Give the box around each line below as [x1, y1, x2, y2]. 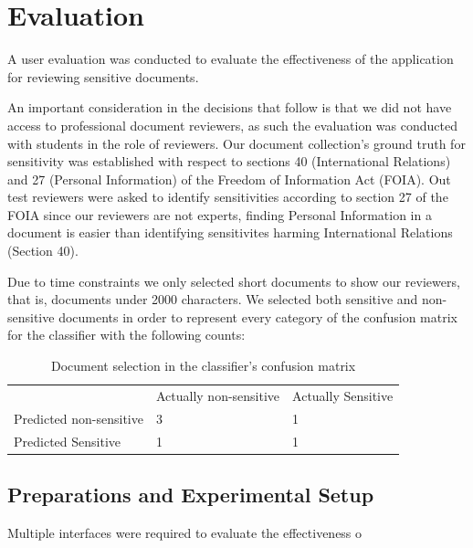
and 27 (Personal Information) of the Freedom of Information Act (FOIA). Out [7, 169, 451, 188]
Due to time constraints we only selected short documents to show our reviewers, [7, 271, 460, 290]
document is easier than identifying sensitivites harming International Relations [7, 223, 453, 242]
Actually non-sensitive [155, 385, 280, 405]
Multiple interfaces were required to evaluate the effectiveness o [7, 522, 363, 542]
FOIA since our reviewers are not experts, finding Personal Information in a [7, 205, 432, 224]
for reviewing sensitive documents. [7, 67, 199, 86]
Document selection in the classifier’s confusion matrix [51, 356, 356, 375]
